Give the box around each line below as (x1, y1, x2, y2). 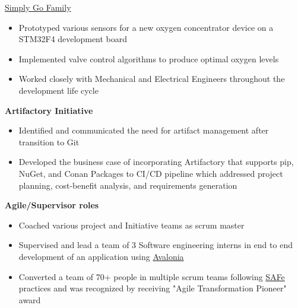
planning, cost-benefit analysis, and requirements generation (18, 179, 237, 191)
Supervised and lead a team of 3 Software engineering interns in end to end (18, 239, 293, 251)
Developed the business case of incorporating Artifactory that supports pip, (18, 155, 294, 168)
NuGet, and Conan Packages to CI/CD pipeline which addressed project (18, 167, 283, 179)
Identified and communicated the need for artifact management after (18, 124, 269, 136)
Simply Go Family (5, 1, 71, 13)
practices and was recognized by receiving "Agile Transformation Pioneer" (18, 282, 287, 294)
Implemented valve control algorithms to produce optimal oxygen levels (18, 52, 279, 65)
